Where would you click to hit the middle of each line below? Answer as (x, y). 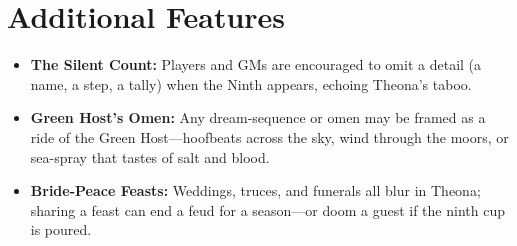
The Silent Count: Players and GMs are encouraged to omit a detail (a (256, 64)
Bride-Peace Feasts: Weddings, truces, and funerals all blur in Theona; (255, 190)
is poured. (61, 229)
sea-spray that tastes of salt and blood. (150, 156)
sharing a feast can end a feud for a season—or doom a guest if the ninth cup (267, 209)
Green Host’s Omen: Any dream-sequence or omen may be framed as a (258, 117)
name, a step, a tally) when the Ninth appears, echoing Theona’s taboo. (251, 83)
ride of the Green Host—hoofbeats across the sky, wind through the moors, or (269, 136)
